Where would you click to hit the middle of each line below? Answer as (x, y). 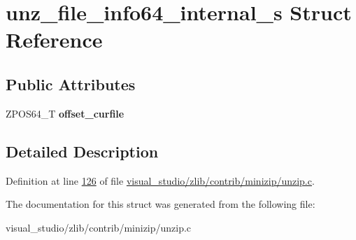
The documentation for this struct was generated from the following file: (161, 204)
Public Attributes (71, 84)
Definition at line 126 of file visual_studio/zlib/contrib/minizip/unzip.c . (160, 180)
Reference (54, 40)
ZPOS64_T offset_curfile (65, 113)
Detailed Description (82, 151)
